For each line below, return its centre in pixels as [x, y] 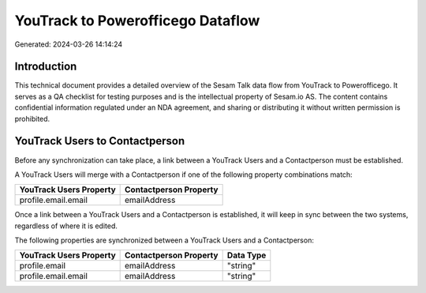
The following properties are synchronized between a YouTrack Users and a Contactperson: [164, 240]
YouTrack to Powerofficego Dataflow [137, 21]
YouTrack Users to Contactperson [100, 141]
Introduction [46, 67]
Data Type [247, 255]
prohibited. [32, 118]
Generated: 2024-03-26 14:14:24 [69, 44]
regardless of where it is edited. [66, 226]
